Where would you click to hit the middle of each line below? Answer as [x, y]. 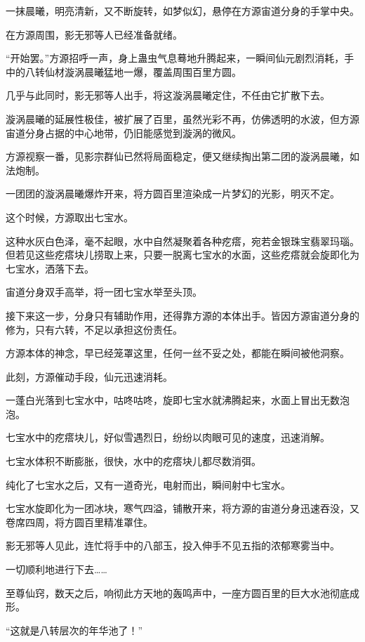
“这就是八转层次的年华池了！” [74, 630]
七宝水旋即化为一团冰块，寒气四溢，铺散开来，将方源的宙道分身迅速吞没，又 [182, 508]
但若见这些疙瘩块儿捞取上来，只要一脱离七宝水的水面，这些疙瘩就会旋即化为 [182, 255]
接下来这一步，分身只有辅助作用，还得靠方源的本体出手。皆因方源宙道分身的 [182, 315]
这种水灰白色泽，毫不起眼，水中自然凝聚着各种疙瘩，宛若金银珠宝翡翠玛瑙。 [182, 241]
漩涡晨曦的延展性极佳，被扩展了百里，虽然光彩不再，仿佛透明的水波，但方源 [182, 118]
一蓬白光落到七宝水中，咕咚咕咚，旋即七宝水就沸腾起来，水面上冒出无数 [173, 400]
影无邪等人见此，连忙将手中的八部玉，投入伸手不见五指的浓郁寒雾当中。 [173, 545]
